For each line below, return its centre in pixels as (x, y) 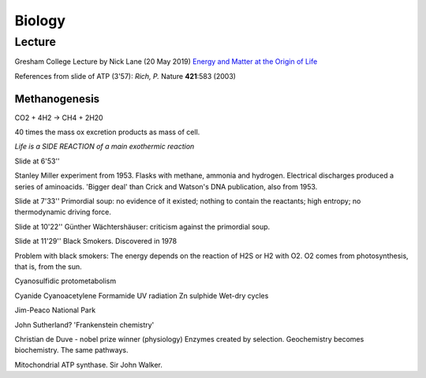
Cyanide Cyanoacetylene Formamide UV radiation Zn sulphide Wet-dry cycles (142, 295)
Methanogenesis (57, 99)
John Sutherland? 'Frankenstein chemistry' (84, 324)
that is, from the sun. (48, 266)
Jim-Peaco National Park (55, 310)
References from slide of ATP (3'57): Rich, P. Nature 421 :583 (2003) (125, 76)
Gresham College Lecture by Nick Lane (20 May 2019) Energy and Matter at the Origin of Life (166, 62)
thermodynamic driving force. (63, 212)
